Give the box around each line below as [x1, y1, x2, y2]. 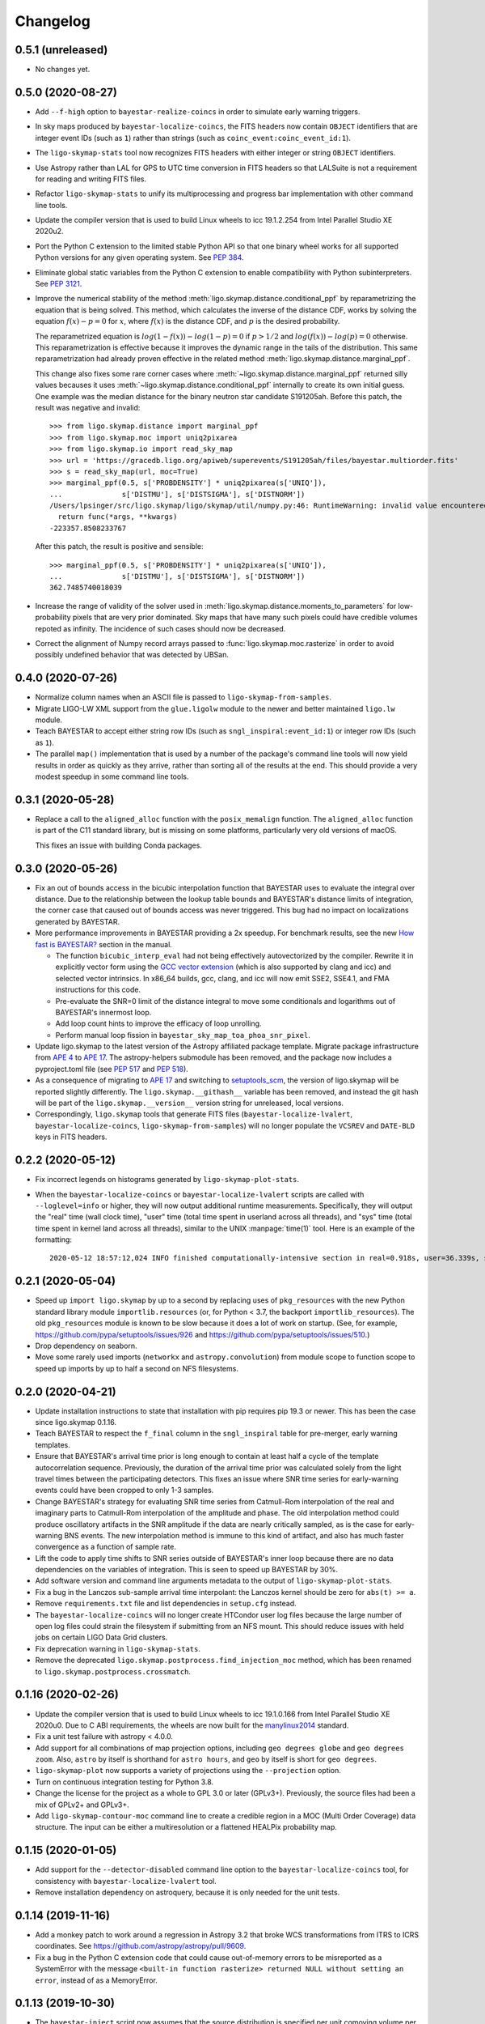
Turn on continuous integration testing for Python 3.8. [35, 1777, 214, 1787]
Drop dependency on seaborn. [35, 1341, 137, 1350]
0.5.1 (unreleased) [15, 43, 108, 57]
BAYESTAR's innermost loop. [55, 1007, 152, 1017]
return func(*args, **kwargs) [57, 512, 178, 521]
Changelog [15, 12, 91, 30]
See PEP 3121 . [35, 279, 82, 289]
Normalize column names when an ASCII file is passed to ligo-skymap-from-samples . [35, 692, 331, 702]
